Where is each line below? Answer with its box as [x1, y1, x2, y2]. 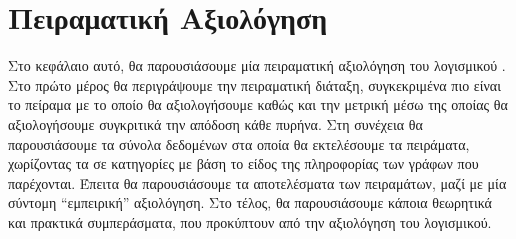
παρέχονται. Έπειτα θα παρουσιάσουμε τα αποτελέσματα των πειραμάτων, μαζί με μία [8, 172, 507, 193]
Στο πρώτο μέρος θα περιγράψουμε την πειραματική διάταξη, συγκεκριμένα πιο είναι [8, 74, 501, 95]
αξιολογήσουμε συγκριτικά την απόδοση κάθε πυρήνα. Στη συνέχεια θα [8, 113, 423, 134]
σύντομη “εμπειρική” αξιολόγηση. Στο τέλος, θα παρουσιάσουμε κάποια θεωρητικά [8, 192, 492, 213]
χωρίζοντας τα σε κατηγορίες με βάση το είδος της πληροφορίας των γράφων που [8, 153, 479, 174]
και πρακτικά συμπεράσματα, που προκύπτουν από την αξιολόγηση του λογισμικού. [8, 211, 492, 232]
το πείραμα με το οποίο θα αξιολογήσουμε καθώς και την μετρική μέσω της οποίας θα [8, 94, 508, 115]
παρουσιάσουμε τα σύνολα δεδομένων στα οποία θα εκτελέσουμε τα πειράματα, [8, 133, 470, 154]
